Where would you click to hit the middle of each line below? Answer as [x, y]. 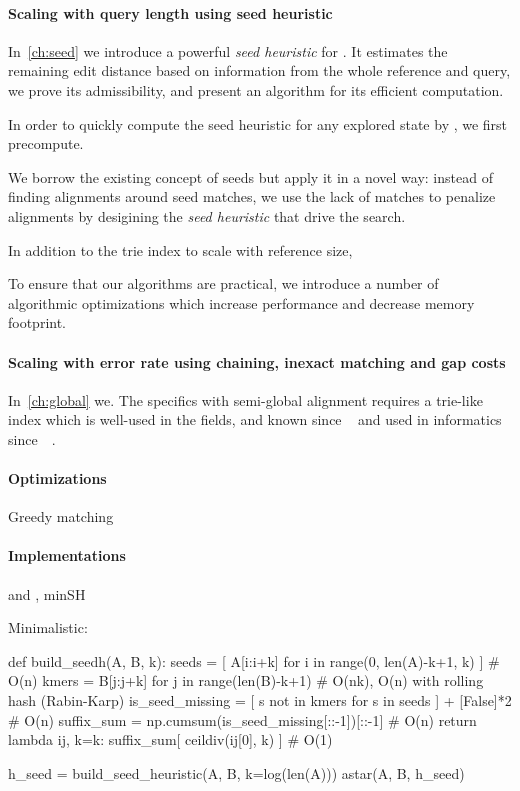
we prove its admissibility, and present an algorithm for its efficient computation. [256, 89]
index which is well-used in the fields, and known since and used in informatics [255, 419]
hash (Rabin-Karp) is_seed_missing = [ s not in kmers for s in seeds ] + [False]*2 [260, 700]
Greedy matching [61, 516]
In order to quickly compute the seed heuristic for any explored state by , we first [258, 123]
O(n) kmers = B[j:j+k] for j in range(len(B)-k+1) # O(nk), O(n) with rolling [246, 680]
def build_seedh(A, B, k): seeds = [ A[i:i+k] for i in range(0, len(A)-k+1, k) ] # [254, 660]
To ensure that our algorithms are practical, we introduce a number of [223, 283]
